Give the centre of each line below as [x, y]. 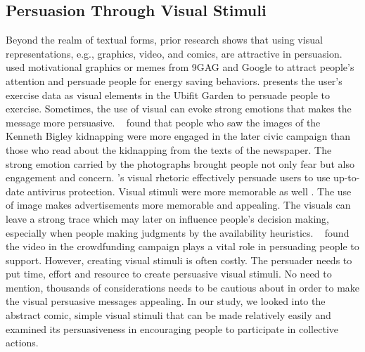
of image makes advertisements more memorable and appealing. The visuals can [178, 205]
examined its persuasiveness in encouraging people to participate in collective [172, 328]
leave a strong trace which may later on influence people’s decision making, [167, 218]
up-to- [347, 177]
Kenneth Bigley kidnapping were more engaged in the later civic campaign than [178, 136]
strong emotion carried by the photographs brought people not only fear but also [180, 163]
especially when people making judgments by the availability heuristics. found [178, 232]
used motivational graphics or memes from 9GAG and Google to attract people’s [180, 67]
